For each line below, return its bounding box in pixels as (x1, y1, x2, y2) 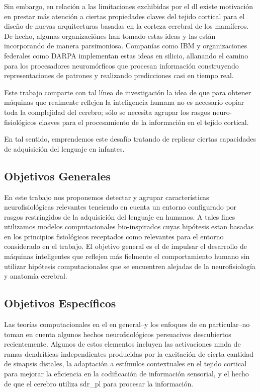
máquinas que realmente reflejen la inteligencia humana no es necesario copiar (4, 97, 244, 107)
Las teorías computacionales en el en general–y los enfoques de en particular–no (4, 319, 250, 330)
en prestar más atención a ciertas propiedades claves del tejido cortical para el (4, 11, 245, 21)
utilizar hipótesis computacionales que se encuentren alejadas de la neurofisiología (4, 260, 255, 271)
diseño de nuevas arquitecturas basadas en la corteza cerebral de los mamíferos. (4, 21, 249, 31)
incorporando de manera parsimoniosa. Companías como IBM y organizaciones (4, 40, 247, 51)
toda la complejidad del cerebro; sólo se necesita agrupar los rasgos (4, 106, 210, 117)
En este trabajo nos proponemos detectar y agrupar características (4, 191, 209, 202)
